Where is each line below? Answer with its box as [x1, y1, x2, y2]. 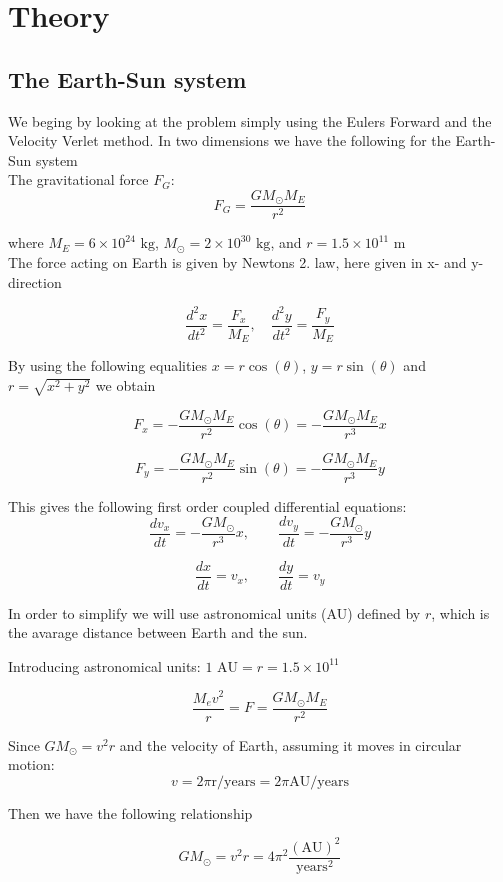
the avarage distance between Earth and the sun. [8, 622, 308, 643]
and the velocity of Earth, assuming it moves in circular [119, 734, 462, 755]
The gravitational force [8, 169, 149, 190]
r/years [211, 774, 256, 789]
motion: [8, 754, 55, 775]
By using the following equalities [8, 355, 208, 376]
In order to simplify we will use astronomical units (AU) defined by [8, 602, 421, 623]
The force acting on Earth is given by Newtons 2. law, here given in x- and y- [8, 252, 484, 273]
